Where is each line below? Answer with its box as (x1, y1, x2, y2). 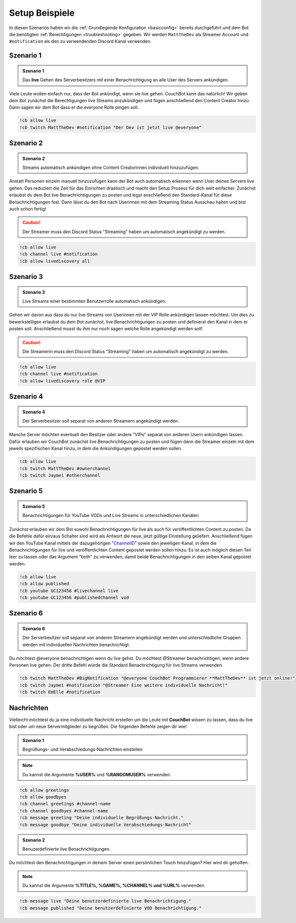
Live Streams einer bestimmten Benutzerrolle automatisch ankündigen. (22, 298, 166, 304)
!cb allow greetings (19, 787, 69, 793)
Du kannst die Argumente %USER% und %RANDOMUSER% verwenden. (22, 771, 171, 777)
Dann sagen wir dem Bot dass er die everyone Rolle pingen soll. (9, 104, 139, 111)
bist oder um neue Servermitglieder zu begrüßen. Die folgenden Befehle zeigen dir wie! (9, 723, 187, 729)
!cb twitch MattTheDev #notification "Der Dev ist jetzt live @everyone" (19, 124, 202, 130)
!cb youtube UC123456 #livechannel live (19, 588, 118, 594)
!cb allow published (19, 581, 69, 587)
